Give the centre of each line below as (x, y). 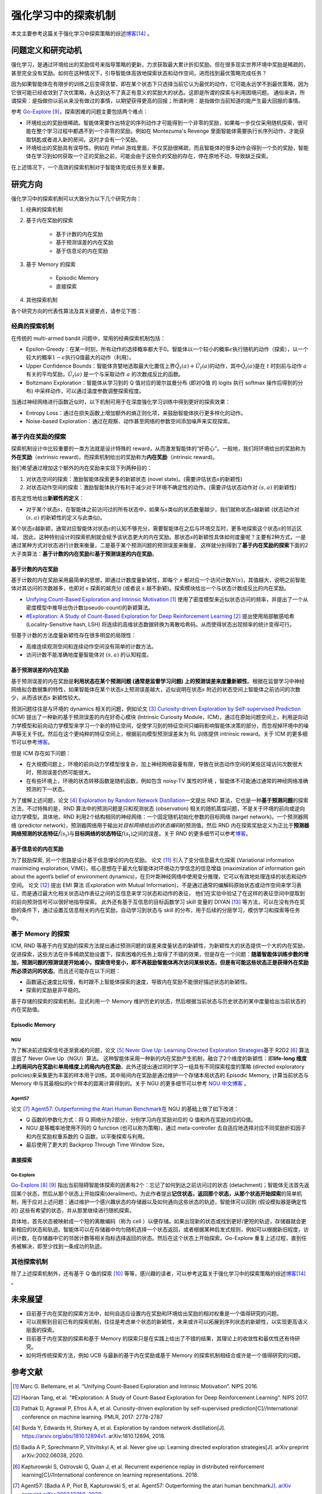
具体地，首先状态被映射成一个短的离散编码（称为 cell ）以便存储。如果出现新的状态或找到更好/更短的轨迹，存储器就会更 (159, 1221)
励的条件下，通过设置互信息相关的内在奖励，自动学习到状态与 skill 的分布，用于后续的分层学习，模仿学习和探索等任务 (156, 910)
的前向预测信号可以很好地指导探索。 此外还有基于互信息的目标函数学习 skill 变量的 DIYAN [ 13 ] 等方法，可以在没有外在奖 (158, 902)
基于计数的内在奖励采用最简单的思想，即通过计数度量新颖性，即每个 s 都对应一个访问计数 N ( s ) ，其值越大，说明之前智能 (158, 580)
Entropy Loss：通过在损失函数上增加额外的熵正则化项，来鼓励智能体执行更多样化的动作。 (136, 413)
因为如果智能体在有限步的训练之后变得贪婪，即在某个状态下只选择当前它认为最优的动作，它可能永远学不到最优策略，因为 (160, 84)
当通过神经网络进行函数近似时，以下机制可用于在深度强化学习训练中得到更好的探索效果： (121, 402)
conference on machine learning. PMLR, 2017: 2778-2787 (92, 1417)
